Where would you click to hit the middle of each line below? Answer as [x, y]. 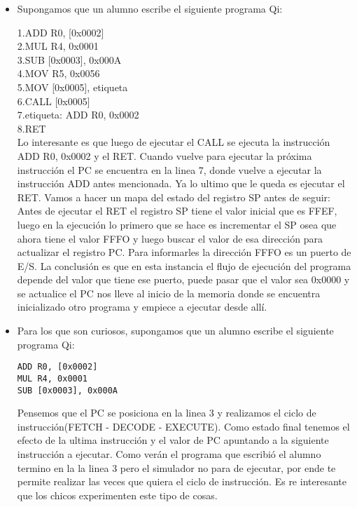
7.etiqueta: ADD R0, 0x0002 [78, 115]
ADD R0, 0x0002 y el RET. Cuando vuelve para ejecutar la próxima [164, 155]
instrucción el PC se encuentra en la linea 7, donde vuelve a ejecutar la [169, 169]
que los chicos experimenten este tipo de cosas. [117, 495]
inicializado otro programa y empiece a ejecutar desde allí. [142, 307]
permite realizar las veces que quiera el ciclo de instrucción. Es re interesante [182, 481]
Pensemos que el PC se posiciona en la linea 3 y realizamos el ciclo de [167, 413]
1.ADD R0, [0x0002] [61, 32]
